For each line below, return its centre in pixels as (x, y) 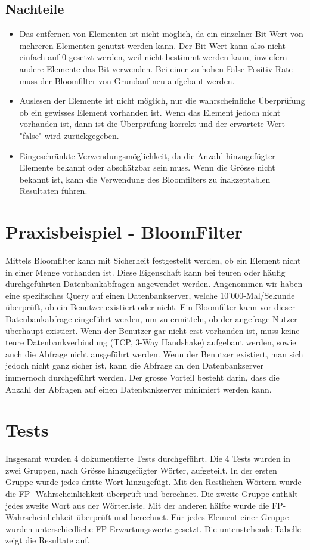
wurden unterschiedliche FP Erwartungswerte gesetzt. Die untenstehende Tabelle (153, 528)
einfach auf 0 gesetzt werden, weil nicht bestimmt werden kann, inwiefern (153, 57)
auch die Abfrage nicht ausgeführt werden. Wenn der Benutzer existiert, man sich (154, 353)
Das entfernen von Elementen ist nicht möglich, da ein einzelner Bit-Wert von (161, 34)
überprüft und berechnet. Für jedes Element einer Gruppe (183, 517)
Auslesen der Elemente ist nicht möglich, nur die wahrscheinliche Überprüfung (162, 101)
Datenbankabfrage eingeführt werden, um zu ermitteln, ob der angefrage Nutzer (151, 319)
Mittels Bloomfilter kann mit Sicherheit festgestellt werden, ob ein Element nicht (153, 260)
